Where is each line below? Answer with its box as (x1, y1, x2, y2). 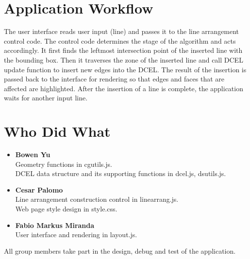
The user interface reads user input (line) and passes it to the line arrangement (4, 26, 239, 36)
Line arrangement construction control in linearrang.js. (15, 194, 179, 204)
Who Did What (4, 121, 111, 141)
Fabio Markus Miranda (15, 220, 95, 230)
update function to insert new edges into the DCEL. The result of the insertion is (4, 64, 247, 74)
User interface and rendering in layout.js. (15, 229, 137, 240)
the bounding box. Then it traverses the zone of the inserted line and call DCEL (4, 54, 243, 65)
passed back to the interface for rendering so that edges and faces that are (4, 74, 224, 84)
